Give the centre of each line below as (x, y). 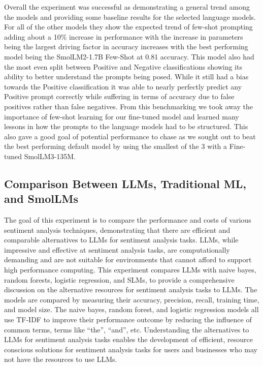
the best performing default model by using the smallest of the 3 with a (116, 146)
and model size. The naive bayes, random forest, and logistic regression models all (131, 309)
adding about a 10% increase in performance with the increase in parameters (124, 36)
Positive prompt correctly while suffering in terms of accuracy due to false (119, 96)
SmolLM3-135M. (50, 156)
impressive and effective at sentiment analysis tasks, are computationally (117, 249)
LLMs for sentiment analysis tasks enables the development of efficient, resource (128, 339)
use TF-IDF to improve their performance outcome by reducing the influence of (128, 319)
